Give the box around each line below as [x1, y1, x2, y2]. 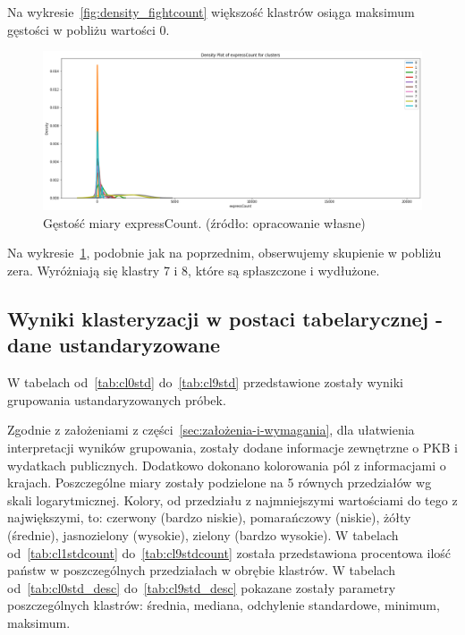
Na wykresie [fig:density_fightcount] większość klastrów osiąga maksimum [7, 3, 415, 21]
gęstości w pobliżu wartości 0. [7, 20, 170, 38]
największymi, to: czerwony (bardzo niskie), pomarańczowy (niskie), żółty [7, 508, 411, 527]
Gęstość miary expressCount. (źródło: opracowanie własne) [43, 213, 366, 232]
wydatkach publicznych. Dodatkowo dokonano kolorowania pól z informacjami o [7, 455, 446, 474]
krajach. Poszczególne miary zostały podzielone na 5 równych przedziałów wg [7, 473, 432, 492]
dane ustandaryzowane [7, 331, 221, 359]
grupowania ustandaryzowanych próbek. [7, 390, 226, 409]
